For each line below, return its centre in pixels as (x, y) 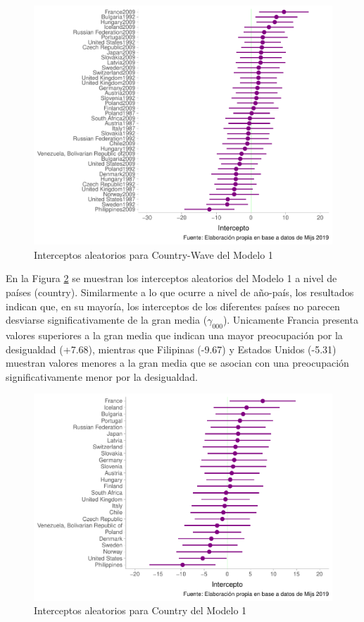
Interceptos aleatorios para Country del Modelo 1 (140, 610)
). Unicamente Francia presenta (290, 320)
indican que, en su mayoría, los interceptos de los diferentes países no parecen (173, 306)
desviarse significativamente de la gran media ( (107, 320)
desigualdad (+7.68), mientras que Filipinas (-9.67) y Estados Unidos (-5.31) (171, 349)
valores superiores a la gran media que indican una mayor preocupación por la (174, 335)
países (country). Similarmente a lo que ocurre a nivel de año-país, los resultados (180, 292)
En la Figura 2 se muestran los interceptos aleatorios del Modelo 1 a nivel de (171, 278)
